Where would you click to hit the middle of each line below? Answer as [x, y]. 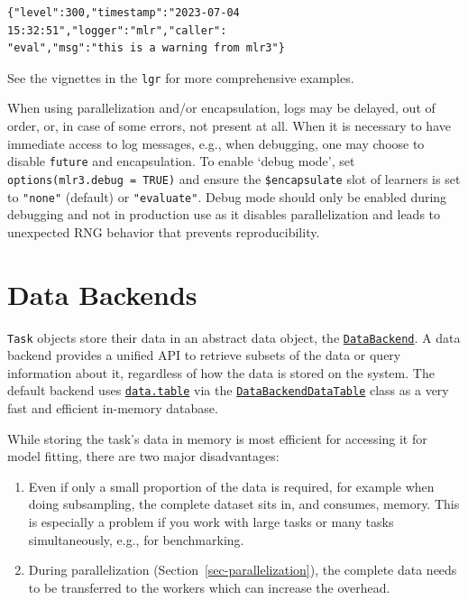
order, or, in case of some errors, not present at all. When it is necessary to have [229, 126]
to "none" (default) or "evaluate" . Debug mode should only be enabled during [227, 196]
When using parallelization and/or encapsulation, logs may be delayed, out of [221, 108]
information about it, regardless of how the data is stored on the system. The [221, 372]
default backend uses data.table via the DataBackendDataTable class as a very [228, 390]
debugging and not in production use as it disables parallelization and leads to [224, 214]
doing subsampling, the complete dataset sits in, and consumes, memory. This [244, 504]
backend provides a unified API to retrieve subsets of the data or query [204, 355]
